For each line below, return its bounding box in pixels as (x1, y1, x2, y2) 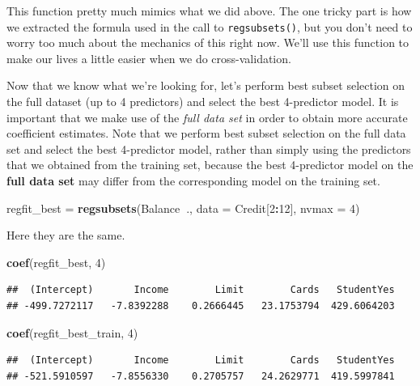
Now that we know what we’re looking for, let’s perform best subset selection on (6, 77, 405, 94)
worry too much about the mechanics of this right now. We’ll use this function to (6, 34, 409, 51)
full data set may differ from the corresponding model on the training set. (6, 172, 380, 189)
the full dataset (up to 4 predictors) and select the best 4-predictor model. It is (6, 93, 399, 110)
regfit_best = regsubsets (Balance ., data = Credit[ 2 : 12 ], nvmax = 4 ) (6, 199, 360, 216)
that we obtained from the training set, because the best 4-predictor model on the (6, 156, 414, 173)
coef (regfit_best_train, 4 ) (6, 324, 138, 341)
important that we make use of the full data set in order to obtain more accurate (6, 108, 408, 125)
